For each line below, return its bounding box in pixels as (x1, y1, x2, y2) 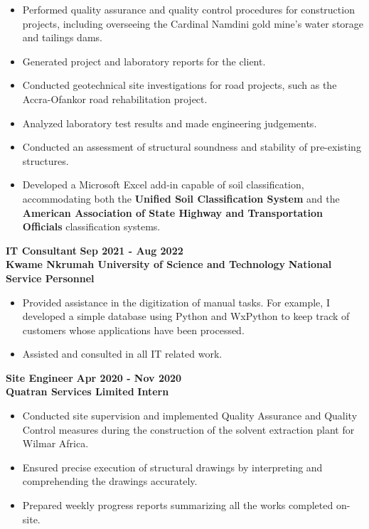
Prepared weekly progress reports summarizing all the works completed (22, 498, 333, 513)
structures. (22, 153, 69, 168)
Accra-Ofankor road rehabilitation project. (22, 91, 208, 106)
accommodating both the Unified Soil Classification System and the (22, 191, 340, 205)
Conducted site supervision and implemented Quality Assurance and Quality (22, 408, 358, 423)
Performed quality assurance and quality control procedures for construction (22, 2, 355, 16)
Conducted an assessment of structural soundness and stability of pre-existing (22, 139, 361, 154)
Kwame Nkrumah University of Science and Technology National (6, 257, 332, 272)
